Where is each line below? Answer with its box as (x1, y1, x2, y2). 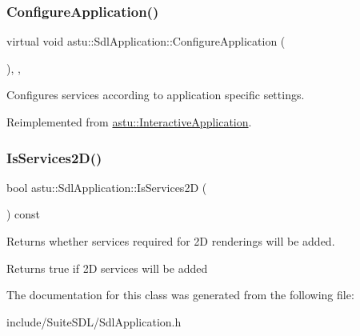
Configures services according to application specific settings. (6, 86, 305, 103)
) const (6, 206, 41, 222)
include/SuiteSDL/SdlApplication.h (6, 313, 182, 330)
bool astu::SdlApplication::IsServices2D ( (6, 178, 207, 195)
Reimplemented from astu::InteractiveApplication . (6, 114, 252, 130)
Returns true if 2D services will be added (6, 259, 208, 276)
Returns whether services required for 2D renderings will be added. (6, 233, 335, 249)
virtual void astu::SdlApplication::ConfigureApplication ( (6, 33, 286, 50)
